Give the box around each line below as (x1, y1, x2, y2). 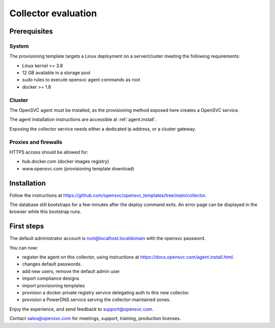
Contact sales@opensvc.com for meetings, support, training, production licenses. (9, 315, 181, 321)
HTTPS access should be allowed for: (9, 149, 89, 155)
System (9, 42, 29, 49)
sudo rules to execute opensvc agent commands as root (22, 77, 141, 83)
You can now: (9, 245, 38, 251)
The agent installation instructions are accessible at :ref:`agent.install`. (9, 116, 157, 123)
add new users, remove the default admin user (22, 268, 120, 274)
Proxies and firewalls (9, 138, 63, 145)
